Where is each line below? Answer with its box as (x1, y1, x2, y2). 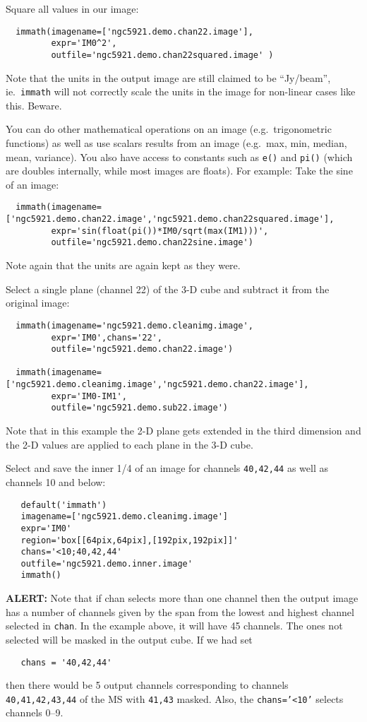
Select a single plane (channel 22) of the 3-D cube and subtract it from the (6, 281, 330, 296)
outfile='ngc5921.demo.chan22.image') (51, 344, 234, 355)
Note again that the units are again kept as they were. (6, 258, 241, 273)
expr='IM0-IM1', (51, 391, 127, 401)
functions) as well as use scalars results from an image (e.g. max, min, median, (6, 136, 347, 150)
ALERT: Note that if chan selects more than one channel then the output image (6, 591, 359, 605)
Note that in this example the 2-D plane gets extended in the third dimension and (6, 423, 361, 438)
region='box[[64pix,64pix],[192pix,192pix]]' (20, 535, 239, 545)
